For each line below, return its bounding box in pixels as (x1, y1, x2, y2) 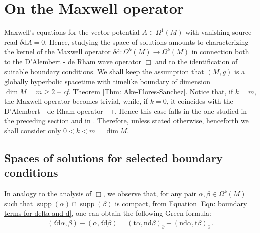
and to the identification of (155, 56, 238, 66)
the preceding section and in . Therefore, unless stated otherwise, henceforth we (4, 115, 249, 126)
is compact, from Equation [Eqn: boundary (115, 198, 247, 208)
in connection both (191, 46, 249, 57)
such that (4, 198, 33, 208)
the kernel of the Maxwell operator (4, 46, 111, 57)
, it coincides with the (166, 96, 233, 106)
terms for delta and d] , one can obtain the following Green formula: (4, 208, 211, 218)
